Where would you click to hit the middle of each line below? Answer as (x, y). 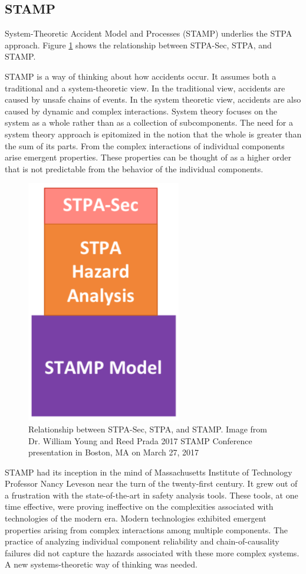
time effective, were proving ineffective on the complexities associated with (139, 506)
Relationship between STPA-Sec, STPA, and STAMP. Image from (148, 429)
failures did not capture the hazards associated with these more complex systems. (152, 552)
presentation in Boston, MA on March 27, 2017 (113, 452)
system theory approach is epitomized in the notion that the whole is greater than (153, 134)
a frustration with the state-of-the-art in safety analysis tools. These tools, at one (152, 495)
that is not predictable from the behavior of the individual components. (134, 168)
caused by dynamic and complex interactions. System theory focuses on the (141, 111)
